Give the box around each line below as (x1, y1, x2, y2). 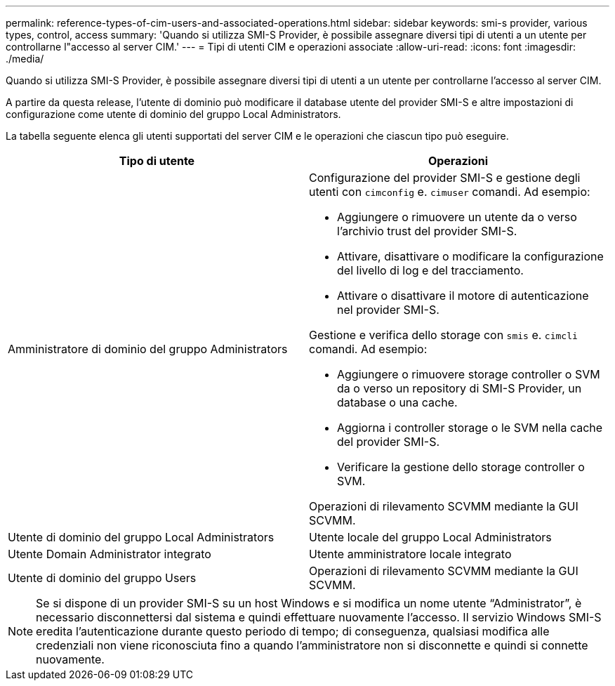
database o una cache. (337, 395, 458, 409)
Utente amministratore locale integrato (309, 547, 512, 561)
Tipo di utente (119, 154, 195, 168)
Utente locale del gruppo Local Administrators (309, 530, 552, 544)
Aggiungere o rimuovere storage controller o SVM (337, 367, 600, 381)
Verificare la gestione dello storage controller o (337, 460, 585, 474)
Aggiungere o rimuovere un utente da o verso (337, 210, 577, 224)
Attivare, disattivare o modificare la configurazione (337, 249, 604, 263)
